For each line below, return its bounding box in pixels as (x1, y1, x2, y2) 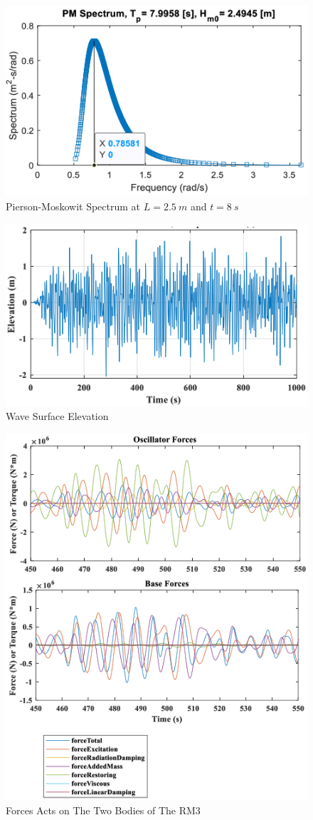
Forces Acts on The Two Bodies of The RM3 (6, 802, 201, 817)
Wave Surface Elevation (6, 409, 109, 424)
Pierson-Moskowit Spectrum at (6, 198, 141, 213)
